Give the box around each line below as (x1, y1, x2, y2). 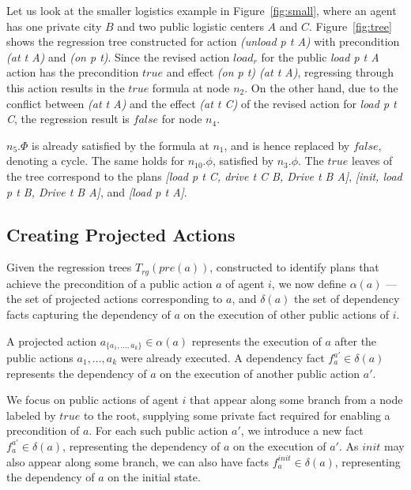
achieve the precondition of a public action (6, 275, 213, 291)
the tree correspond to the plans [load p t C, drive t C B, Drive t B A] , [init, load (6, 167, 402, 184)
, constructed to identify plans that (209, 259, 379, 275)
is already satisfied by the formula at (32, 137, 209, 153)
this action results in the (6, 79, 125, 95)
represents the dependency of (6, 365, 147, 381)
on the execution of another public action (160, 365, 360, 381)
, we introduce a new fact (240, 422, 364, 439)
